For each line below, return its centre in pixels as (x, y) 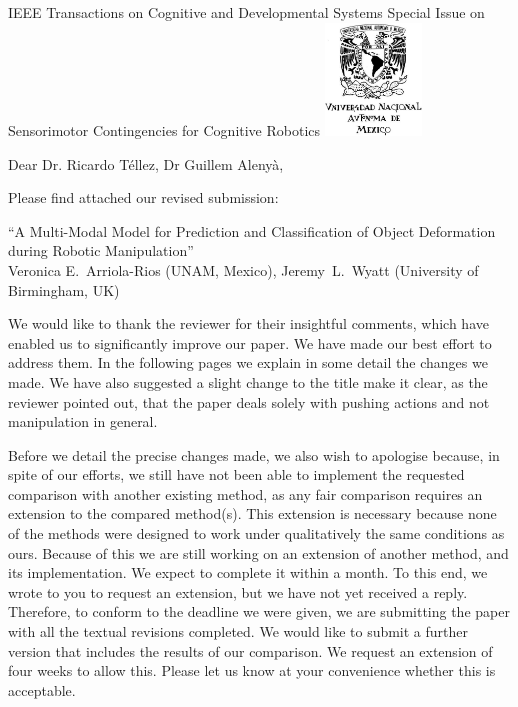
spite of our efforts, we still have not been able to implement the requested (236, 474)
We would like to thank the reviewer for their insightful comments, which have (248, 323)
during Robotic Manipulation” (101, 250)
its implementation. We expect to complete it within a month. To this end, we (248, 572)
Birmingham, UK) (64, 289)
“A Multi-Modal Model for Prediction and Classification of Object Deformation (252, 230)
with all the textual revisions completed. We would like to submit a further (238, 631)
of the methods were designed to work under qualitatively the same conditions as (256, 533)
